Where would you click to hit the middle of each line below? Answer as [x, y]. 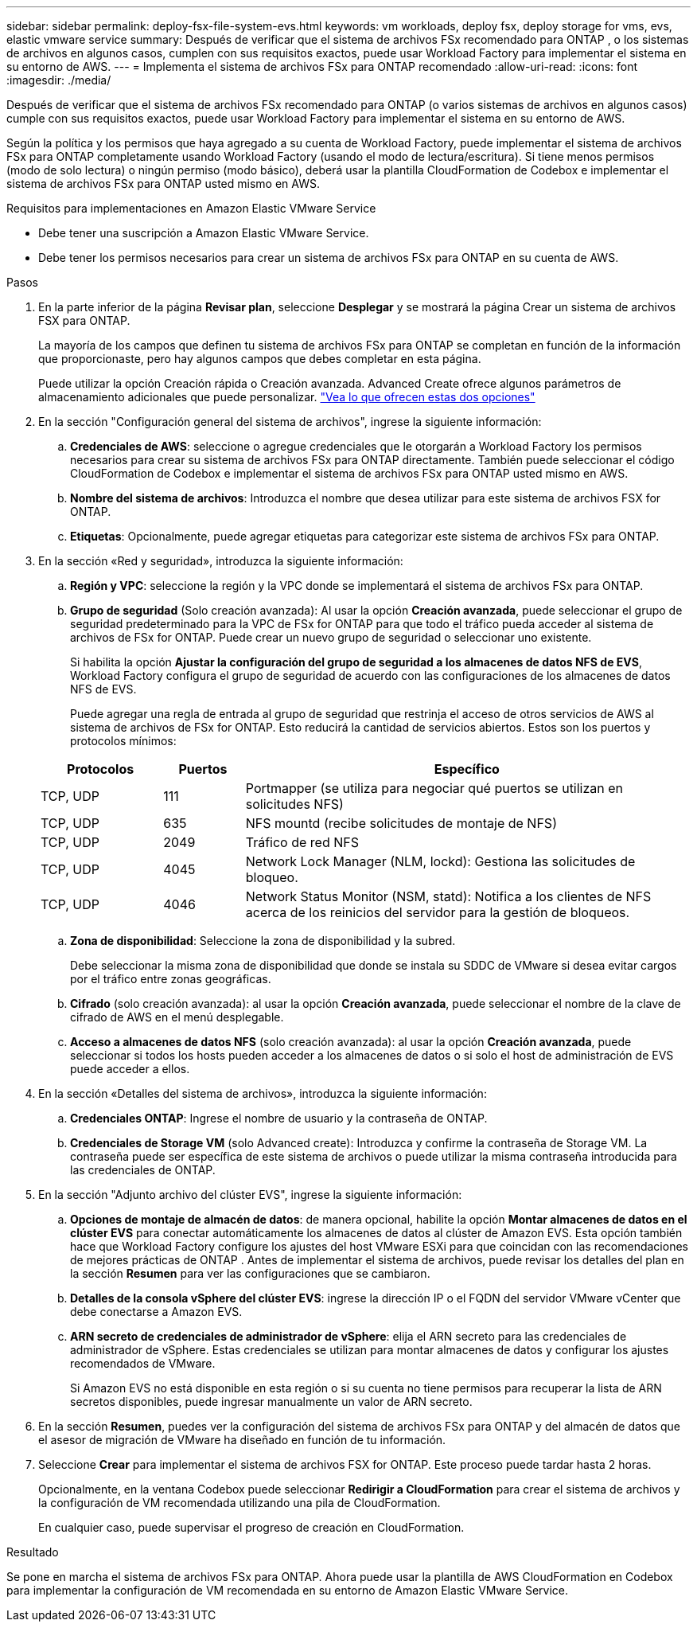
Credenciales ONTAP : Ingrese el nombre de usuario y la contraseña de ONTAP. [279, 1118]
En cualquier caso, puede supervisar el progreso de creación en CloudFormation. [251, 1527]
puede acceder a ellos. [130, 1069]
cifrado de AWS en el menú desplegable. [177, 1017]
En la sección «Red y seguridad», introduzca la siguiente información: [221, 561]
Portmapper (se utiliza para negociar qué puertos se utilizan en [434, 788]
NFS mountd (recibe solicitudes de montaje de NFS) [401, 823]
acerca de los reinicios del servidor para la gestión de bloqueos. [438, 912]
